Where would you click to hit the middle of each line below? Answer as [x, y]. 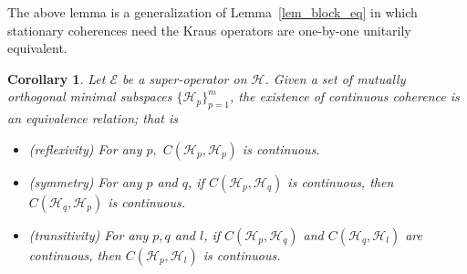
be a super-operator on [185, 78]
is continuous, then [341, 181]
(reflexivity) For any [85, 148]
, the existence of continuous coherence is [344, 96]
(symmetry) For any [85, 181]
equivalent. [37, 48]
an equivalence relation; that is [93, 118]
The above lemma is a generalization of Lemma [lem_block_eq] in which [213, 12]
